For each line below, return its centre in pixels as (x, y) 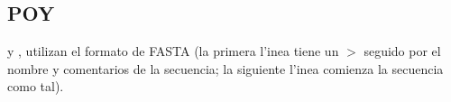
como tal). (36, 86)
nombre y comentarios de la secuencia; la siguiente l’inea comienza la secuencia (225, 68)
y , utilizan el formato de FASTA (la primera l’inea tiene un (173, 51)
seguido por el (402, 51)
